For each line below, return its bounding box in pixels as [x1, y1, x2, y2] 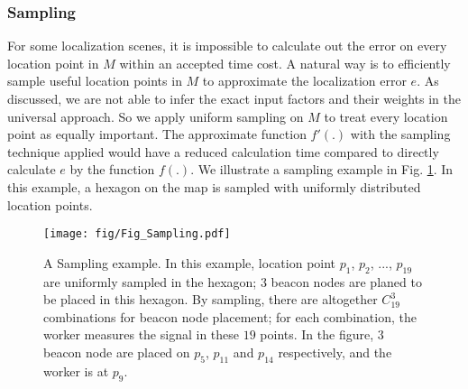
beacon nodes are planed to [271, 272, 422, 291]
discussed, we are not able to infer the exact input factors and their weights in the [7, 89, 461, 107]
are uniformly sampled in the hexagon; [43, 272, 257, 291]
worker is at [43, 361, 109, 380]
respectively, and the [278, 342, 392, 361]
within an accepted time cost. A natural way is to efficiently [119, 53, 451, 72]
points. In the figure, [260, 325, 374, 344]
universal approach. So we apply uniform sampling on [7, 107, 304, 125]
